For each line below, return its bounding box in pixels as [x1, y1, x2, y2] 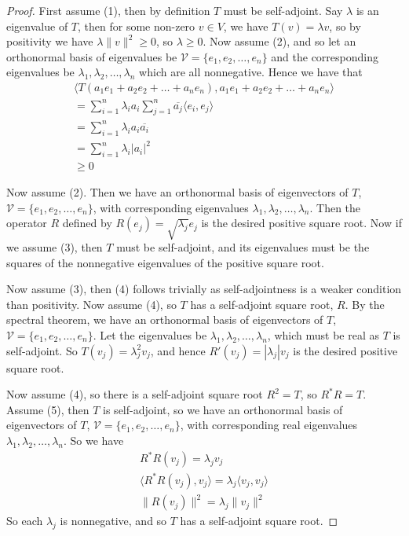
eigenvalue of [6, 17, 68, 34]
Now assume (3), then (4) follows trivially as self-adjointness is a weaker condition [6, 281, 402, 297]
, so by [329, 17, 361, 34]
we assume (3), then [6, 238, 103, 255]
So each [6, 512, 43, 529]
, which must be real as [267, 326, 379, 343]
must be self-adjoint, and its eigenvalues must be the [116, 238, 370, 255]
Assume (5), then [6, 401, 89, 417]
